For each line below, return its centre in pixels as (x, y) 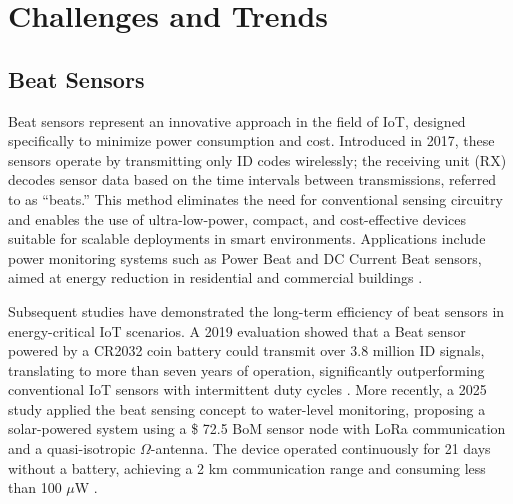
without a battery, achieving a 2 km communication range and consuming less (247, 467)
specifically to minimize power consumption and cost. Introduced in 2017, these (251, 140)
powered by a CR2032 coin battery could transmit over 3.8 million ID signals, (246, 350)
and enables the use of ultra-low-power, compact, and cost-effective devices (237, 218)
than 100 (35, 487)
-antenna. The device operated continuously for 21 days (320, 448)
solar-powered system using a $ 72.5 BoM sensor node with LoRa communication (257, 428)
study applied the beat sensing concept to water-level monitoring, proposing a (247, 408)
